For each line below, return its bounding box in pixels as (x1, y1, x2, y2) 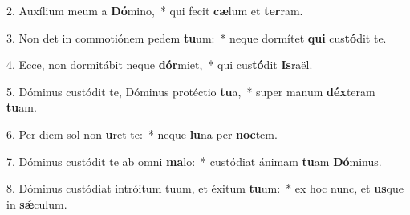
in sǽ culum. (6, 195, 67, 212)
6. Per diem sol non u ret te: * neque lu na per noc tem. (6, 125, 278, 142)
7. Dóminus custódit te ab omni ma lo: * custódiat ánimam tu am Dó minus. (6, 152, 382, 169)
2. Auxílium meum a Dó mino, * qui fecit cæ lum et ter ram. (6, 2, 303, 18)
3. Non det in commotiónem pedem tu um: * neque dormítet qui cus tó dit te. (6, 29, 387, 46)
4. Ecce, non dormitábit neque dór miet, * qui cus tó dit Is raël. (6, 56, 313, 73)
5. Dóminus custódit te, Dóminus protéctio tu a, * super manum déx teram (6, 83, 375, 99)
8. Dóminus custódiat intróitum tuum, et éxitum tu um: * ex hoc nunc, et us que (6, 180, 404, 197)
